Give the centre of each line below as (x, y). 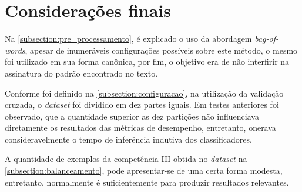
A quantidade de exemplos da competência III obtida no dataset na (126, 159)
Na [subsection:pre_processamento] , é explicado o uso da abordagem (128, 39)
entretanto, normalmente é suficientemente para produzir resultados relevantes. (147, 182)
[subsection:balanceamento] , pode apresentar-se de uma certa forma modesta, (144, 171)
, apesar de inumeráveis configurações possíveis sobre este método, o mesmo (161, 50)
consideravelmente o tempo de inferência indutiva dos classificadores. (128, 139)
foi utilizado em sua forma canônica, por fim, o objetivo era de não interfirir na (147, 62)
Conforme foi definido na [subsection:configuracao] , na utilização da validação (144, 93)
